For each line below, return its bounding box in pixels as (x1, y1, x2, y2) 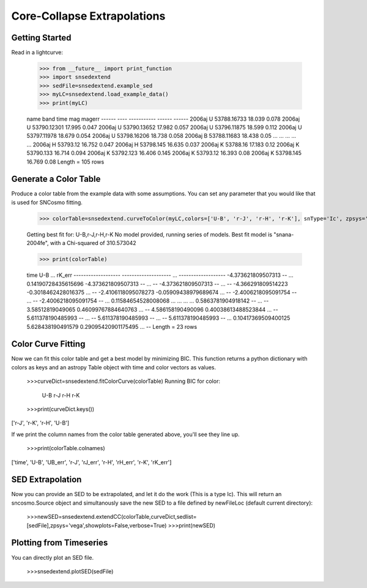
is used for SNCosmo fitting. (11, 198, 83, 206)
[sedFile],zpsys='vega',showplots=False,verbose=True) (26, 521, 167, 529)
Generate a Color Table (11, 174, 101, 184)
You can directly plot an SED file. (11, 554, 94, 561)
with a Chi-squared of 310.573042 (50, 239, 137, 247)
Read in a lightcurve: (11, 49, 64, 56)
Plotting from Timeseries (11, 538, 108, 548)
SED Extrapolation (11, 475, 82, 485)
